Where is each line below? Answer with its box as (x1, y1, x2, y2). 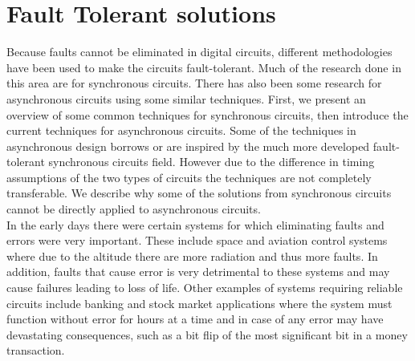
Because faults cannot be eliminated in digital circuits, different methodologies (6, 43, 393, 60)
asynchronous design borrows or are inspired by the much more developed (6, 137, 370, 154)
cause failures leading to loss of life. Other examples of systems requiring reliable (6, 279, 403, 296)
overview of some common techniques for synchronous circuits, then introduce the (6, 106, 409, 123)
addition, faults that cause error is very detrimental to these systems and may (6, 263, 390, 280)
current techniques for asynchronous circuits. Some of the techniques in (6, 122, 356, 139)
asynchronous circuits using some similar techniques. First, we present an (6, 90, 366, 107)
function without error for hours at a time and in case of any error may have (6, 310, 384, 327)
